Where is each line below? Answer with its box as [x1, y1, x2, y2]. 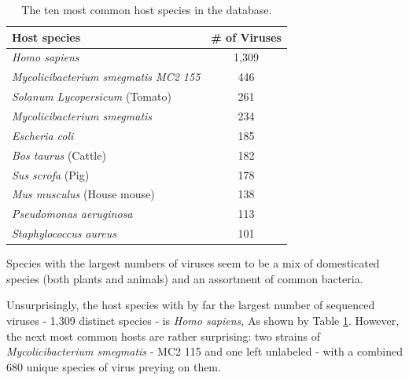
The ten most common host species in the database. [21, 2, 272, 17]
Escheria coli [12, 127, 74, 143]
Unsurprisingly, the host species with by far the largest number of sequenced [6, 297, 375, 313]
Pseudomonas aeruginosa [12, 205, 133, 222]
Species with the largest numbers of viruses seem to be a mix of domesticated [6, 255, 380, 271]
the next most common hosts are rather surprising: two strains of [6, 327, 320, 344]
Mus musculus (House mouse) [12, 186, 155, 202]
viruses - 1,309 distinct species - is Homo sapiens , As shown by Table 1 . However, [6, 312, 400, 328]
